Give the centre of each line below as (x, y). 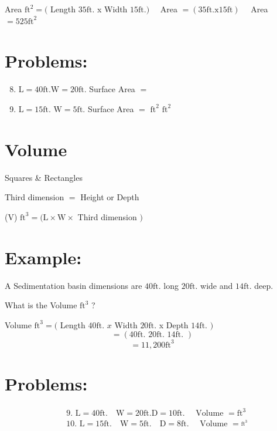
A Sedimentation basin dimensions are (73, 285)
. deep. (261, 285)
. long (169, 285)
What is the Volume (41, 305)
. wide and (214, 285)
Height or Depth (110, 197)
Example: (43, 257)
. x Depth (171, 324)
